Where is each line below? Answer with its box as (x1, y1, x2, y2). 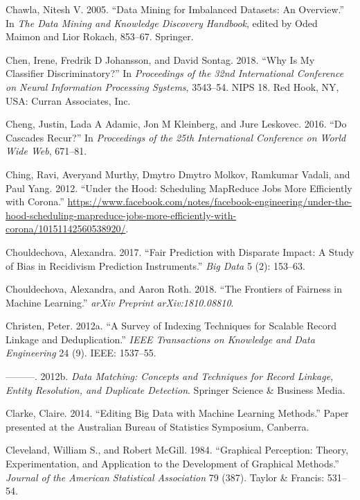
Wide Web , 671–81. (6, 144, 87, 158)
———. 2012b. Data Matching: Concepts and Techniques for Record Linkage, (6, 369, 334, 383)
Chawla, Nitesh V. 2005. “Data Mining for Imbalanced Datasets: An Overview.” (6, 2, 345, 16)
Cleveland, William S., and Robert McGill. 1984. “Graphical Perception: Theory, (6, 442, 349, 457)
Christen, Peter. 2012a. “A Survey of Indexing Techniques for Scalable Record (6, 318, 336, 333)
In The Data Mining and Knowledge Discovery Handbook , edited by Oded (6, 15, 318, 30)
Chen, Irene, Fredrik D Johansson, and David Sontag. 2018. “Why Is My (6, 52, 315, 67)
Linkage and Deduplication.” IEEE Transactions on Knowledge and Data (6, 331, 315, 346)
